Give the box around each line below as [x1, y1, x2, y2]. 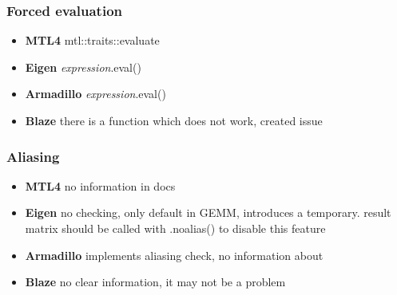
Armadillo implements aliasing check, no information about [25, 246, 324, 263]
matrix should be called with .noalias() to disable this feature [25, 220, 326, 236]
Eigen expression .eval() [25, 58, 141, 75]
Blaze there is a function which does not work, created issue [25, 112, 323, 128]
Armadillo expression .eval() [25, 85, 166, 102]
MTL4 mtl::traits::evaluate [25, 32, 160, 49]
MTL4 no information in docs [25, 177, 176, 194]
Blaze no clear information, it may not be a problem [25, 273, 286, 290]
